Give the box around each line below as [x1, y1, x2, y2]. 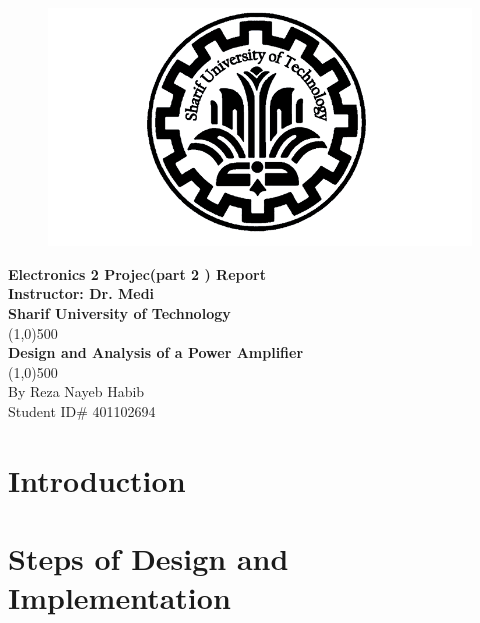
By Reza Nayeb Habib [8, 381, 145, 402]
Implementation [8, 577, 231, 618]
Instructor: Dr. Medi [8, 283, 155, 304]
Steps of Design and [8, 538, 289, 579]
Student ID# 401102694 [8, 400, 156, 421]
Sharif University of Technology [8, 302, 231, 323]
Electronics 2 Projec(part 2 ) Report [8, 263, 266, 284]
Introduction [8, 459, 186, 500]
